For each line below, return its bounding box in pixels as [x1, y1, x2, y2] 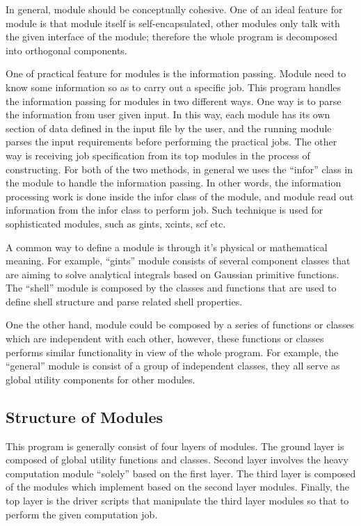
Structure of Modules [6, 406, 163, 427]
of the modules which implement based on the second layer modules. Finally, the [6, 479, 350, 494]
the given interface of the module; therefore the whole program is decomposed [6, 29, 338, 44]
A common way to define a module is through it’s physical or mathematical [6, 239, 328, 254]
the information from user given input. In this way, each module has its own [6, 107, 330, 122]
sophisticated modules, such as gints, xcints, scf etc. [6, 216, 226, 230]
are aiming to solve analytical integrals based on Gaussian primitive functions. [6, 266, 339, 281]
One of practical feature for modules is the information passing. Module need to [6, 66, 346, 81]
